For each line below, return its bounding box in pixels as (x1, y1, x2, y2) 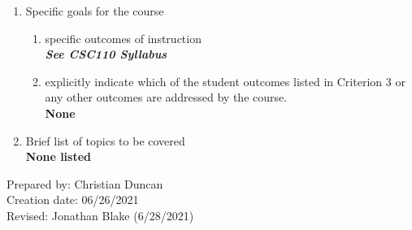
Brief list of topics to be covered (25, 132, 185, 149)
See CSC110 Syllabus (45, 46, 167, 63)
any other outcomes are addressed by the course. (45, 89, 288, 106)
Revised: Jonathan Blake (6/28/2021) (7, 206, 194, 223)
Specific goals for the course (25, 2, 164, 19)
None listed (25, 148, 92, 165)
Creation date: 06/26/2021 (7, 191, 139, 208)
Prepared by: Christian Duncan (7, 175, 163, 192)
